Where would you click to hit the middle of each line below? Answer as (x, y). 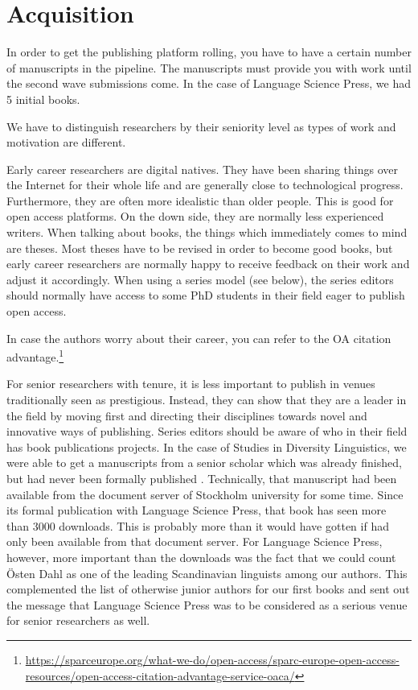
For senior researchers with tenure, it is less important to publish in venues (191, 384)
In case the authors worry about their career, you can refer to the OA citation (199, 338)
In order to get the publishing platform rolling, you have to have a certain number (209, 52)
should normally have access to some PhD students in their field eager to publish (206, 295)
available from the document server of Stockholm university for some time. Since (205, 494)
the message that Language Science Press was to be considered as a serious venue (207, 604)
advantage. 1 (35, 355)
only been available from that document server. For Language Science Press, (195, 541)
